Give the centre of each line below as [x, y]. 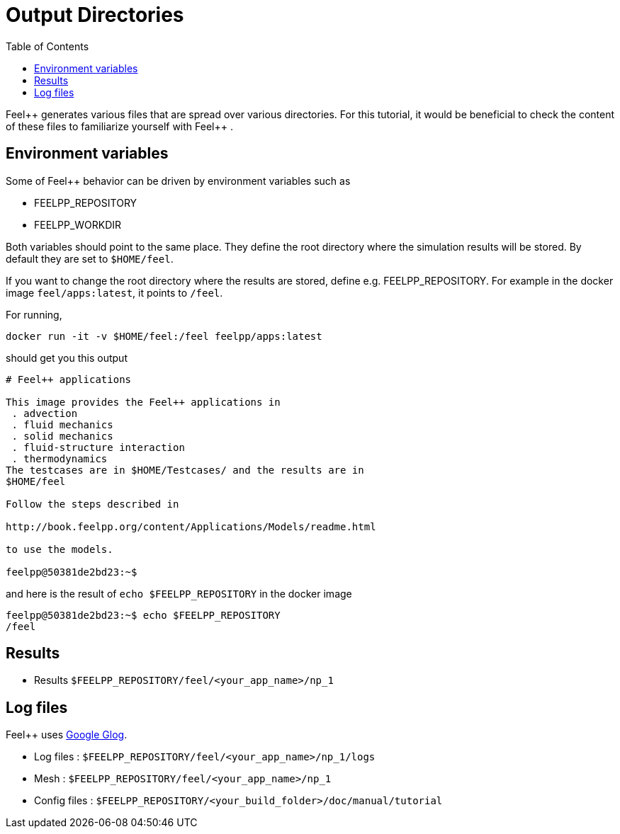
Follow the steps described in [92, 504]
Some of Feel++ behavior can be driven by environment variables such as [178, 181]
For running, [34, 314]
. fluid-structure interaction [98, 447]
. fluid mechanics [62, 424]
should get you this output [67, 358]
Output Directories [95, 15]
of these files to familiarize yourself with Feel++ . [119, 126]
